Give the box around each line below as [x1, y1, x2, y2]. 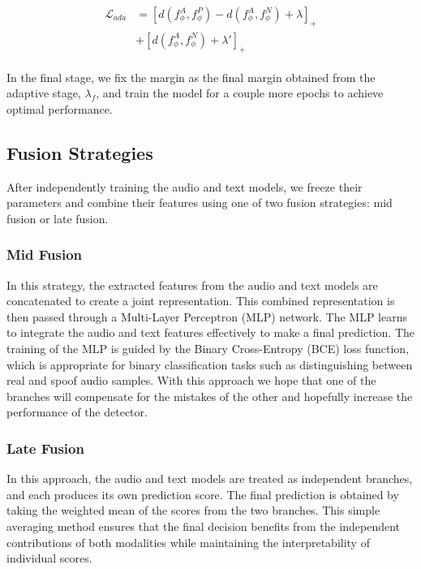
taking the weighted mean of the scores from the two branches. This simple [6, 502, 380, 519]
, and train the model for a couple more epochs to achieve [96, 84, 384, 101]
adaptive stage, [6, 84, 81, 101]
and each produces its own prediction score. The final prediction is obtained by [6, 485, 399, 502]
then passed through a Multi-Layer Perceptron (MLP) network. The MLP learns [6, 308, 407, 325]
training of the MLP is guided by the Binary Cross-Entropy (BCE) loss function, [6, 340, 410, 357]
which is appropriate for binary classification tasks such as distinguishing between [6, 356, 413, 373]
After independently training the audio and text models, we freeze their [6, 178, 363, 195]
